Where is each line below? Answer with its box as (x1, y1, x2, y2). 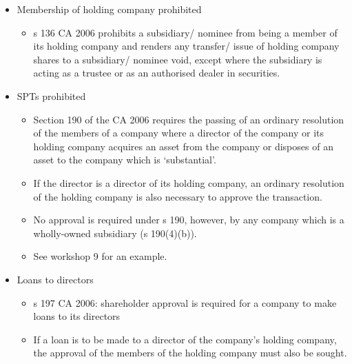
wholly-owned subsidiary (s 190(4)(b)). (33, 225, 197, 240)
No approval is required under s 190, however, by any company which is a (33, 212, 344, 227)
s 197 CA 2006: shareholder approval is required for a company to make (33, 295, 337, 310)
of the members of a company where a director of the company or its (33, 125, 324, 140)
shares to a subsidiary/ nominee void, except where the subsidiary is (33, 52, 322, 66)
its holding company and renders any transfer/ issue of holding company (33, 39, 340, 53)
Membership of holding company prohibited (17, 2, 202, 16)
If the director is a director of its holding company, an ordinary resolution (33, 175, 344, 190)
